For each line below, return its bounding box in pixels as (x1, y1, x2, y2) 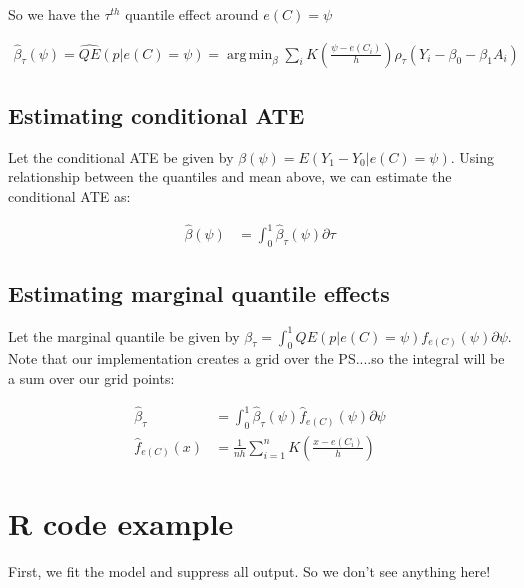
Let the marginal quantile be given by (8, 325, 240, 346)
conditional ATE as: (8, 186, 131, 207)
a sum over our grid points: (8, 368, 175, 389)
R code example (8, 503, 234, 544)
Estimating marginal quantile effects (8, 278, 390, 309)
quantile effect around (125, 4, 259, 24)
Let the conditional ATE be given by (8, 146, 234, 167)
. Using (450, 146, 494, 167)
